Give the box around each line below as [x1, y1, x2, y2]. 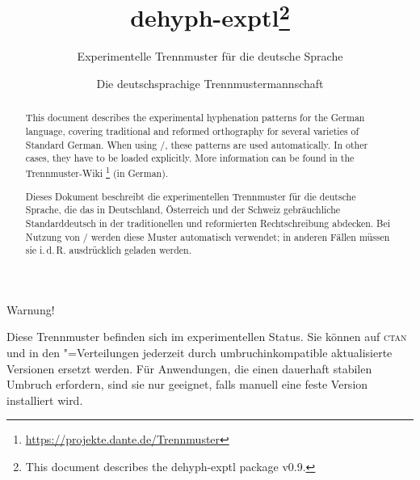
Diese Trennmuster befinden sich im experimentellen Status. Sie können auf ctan [6, 328, 407, 345]
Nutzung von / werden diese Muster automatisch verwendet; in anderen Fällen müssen [25, 229, 390, 243]
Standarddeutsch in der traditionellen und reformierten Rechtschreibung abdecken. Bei [25, 216, 391, 229]
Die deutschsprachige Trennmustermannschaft [96, 75, 324, 92]
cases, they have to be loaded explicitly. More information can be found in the [25, 151, 355, 165]
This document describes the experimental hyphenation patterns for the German [25, 111, 365, 124]
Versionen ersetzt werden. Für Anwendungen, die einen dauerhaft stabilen [6, 360, 372, 377]
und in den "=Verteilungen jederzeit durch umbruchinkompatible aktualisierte [6, 344, 393, 361]
